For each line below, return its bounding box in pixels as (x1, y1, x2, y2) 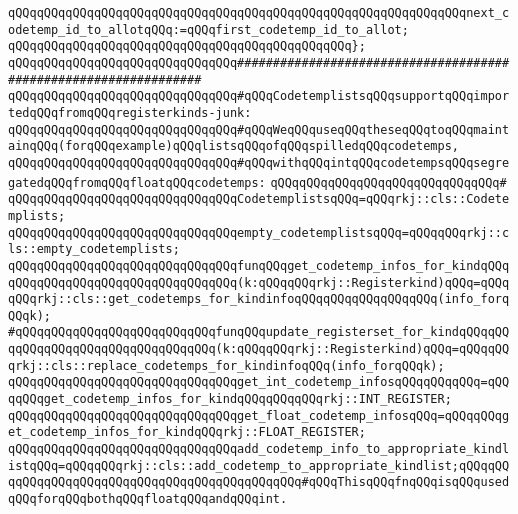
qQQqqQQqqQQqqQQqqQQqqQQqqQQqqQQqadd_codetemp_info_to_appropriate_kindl (8, 442, 510, 457)
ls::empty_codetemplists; (8, 242, 180, 257)
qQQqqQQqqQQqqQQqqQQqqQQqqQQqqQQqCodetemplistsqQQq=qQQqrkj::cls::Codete (8, 192, 510, 207)
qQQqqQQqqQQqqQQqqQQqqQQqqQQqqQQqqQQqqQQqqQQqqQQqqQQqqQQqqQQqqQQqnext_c (8, 6, 510, 20)
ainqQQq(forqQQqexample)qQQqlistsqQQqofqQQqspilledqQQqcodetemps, (8, 139, 460, 154)
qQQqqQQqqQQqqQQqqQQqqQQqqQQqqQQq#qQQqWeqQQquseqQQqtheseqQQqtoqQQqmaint (8, 122, 510, 137)
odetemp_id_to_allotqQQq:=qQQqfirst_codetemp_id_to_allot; (8, 22, 409, 37)
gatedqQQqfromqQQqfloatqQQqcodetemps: (8, 175, 266, 190)
